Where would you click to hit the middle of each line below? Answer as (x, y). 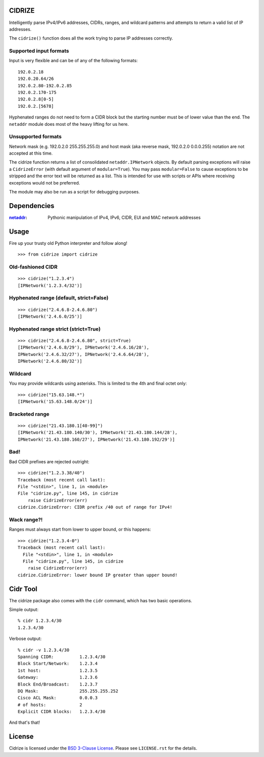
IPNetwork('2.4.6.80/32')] (50, 361)
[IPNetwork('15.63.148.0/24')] (55, 401)
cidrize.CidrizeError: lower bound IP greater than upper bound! (98, 575)
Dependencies (32, 206)
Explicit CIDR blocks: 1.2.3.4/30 (62, 712)
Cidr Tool (23, 589)
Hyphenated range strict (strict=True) (55, 329)
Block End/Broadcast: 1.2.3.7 (58, 684)
